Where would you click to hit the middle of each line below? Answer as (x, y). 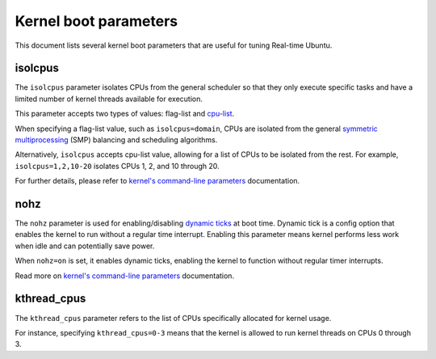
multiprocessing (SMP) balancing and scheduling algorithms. (116, 140)
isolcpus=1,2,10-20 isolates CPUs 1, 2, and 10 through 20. (117, 166)
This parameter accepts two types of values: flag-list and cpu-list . (125, 114)
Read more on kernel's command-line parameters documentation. (124, 276)
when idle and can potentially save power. (85, 246)
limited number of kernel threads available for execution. (109, 99)
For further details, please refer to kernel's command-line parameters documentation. (157, 181)
